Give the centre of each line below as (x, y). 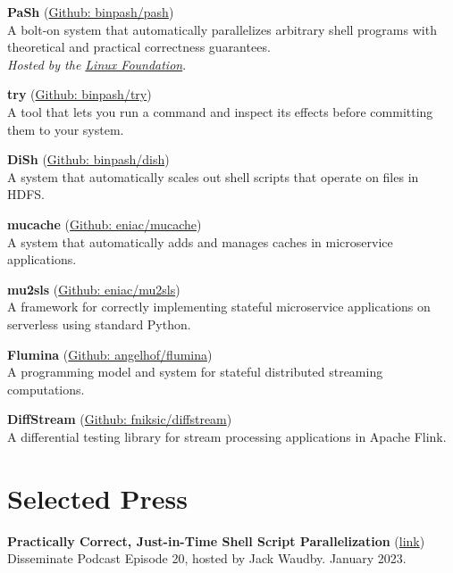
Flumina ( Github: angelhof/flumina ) (110, 354)
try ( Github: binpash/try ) (80, 94)
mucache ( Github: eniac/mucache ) (105, 224)
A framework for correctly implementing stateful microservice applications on (219, 307)
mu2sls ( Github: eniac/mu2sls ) (94, 289)
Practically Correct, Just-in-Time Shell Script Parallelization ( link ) (216, 540)
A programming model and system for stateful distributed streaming (195, 372)
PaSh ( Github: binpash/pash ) (91, 12)
